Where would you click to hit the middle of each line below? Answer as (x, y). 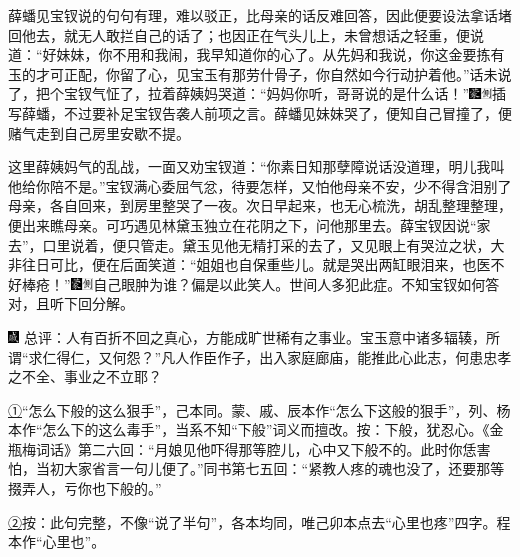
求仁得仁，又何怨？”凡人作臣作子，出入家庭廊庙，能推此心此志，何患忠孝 (270, 356)
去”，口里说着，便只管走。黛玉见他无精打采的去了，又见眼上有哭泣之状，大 (256, 244)
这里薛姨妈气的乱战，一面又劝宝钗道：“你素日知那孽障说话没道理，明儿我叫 (256, 166)
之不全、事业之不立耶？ (85, 376)
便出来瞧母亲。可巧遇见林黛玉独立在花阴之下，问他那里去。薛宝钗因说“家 (249, 224)
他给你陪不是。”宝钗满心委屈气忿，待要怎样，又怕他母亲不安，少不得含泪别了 (260, 185)
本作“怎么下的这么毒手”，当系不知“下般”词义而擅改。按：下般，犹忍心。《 (249, 429)
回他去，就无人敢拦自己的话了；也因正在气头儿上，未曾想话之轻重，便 (239, 34)
